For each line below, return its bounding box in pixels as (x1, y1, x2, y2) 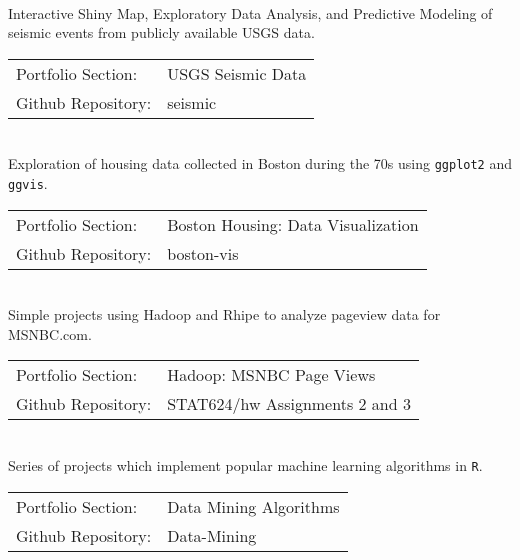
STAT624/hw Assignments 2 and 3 (167, 392, 411, 416)
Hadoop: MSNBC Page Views (167, 363, 376, 387)
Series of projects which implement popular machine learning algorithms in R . (8, 455, 483, 476)
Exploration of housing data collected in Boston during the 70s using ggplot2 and (8, 153, 513, 174)
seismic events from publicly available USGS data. (8, 22, 315, 43)
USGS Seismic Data (167, 61, 307, 85)
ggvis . (8, 173, 48, 194)
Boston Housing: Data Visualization (167, 212, 419, 236)
